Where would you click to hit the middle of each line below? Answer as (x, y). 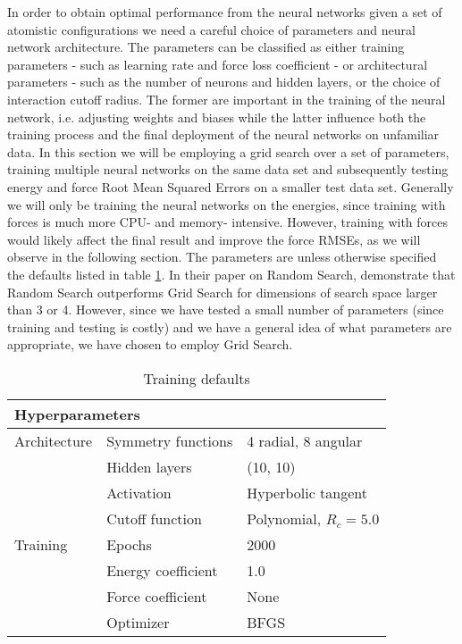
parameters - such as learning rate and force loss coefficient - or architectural (218, 64)
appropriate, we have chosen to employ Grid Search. (150, 344)
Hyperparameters (77, 414)
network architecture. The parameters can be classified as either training (206, 47)
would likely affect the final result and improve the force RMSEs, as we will (214, 239)
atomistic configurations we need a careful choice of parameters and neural (211, 29)
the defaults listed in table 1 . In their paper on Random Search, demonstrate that (231, 274)
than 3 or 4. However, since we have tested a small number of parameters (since (226, 309)
